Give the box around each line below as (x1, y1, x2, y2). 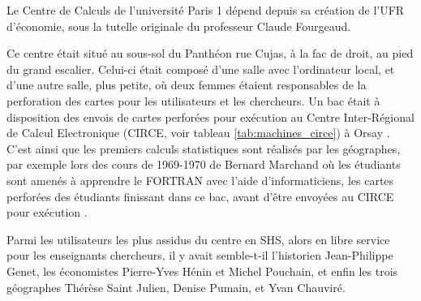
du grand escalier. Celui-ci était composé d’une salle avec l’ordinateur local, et (6, 60, 395, 77)
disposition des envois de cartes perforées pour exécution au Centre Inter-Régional (6, 108, 415, 125)
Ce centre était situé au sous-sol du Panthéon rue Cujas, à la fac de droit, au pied (6, 45, 414, 62)
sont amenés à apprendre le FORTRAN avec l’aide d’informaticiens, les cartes (6, 171, 394, 188)
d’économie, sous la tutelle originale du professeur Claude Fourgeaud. (6, 17, 351, 34)
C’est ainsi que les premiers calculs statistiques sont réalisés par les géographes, (6, 140, 401, 157)
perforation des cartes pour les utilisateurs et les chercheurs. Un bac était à (6, 92, 380, 109)
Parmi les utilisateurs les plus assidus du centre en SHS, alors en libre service (6, 230, 390, 247)
